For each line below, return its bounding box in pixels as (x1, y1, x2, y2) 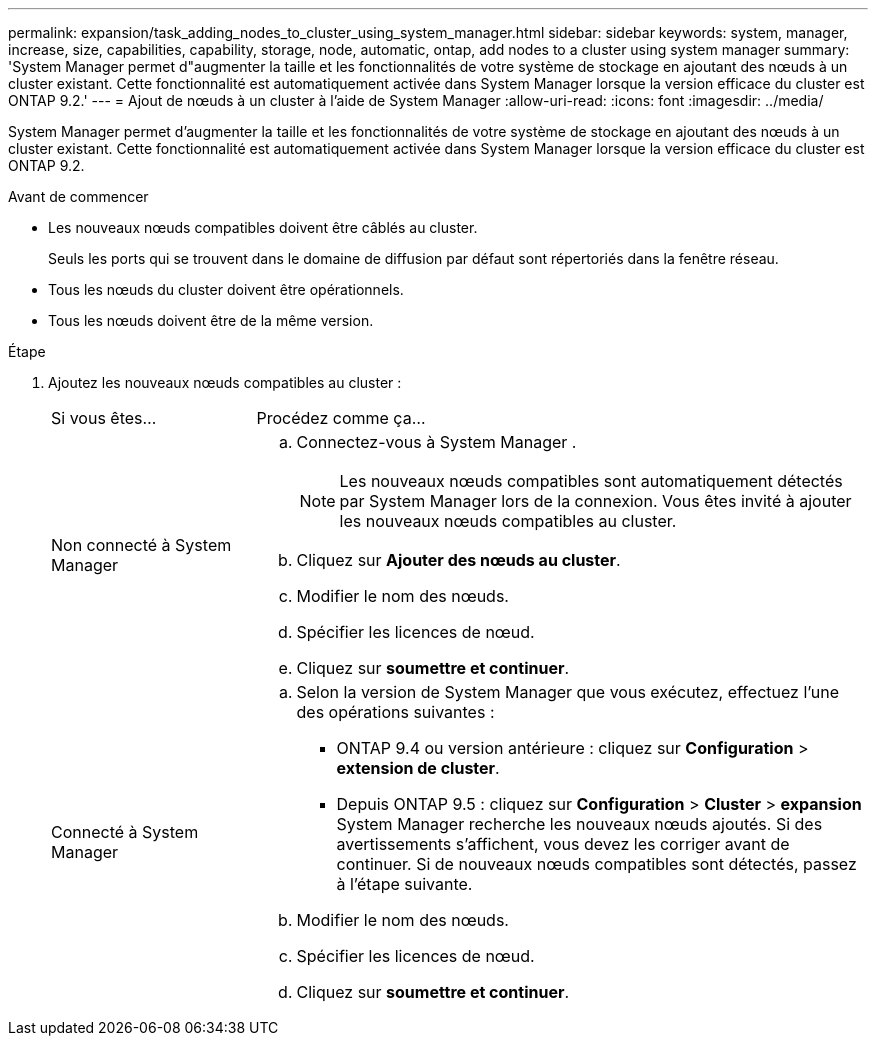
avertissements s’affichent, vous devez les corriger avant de (336, 834, 790, 854)
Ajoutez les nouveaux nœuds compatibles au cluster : (48, 374, 402, 391)
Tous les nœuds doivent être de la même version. (48, 312, 374, 329)
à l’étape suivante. (336, 874, 473, 894)
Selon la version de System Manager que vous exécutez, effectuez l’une (296, 682, 840, 702)
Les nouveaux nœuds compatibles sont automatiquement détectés (339, 471, 843, 491)
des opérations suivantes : (296, 702, 495, 722)
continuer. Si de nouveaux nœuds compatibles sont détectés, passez (336, 854, 857, 874)
